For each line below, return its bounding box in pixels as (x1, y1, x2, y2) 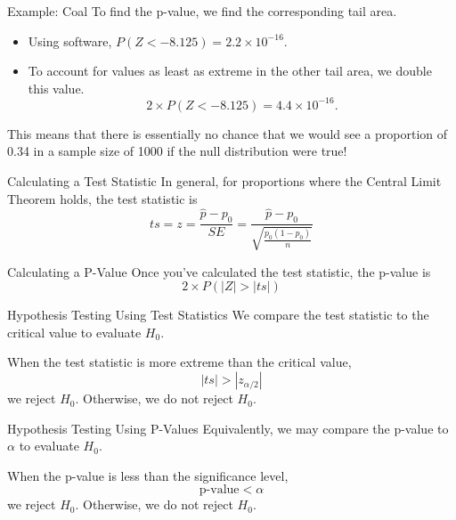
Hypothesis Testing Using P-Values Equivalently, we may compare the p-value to (7, 418, 449, 437)
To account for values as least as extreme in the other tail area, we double (28, 61, 432, 80)
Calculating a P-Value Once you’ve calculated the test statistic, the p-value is (7, 262, 431, 280)
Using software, (28, 31, 112, 50)
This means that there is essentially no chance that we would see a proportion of (7, 124, 448, 142)
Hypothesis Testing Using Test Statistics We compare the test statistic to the (7, 305, 429, 324)
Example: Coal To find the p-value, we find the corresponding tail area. (7, 2, 397, 20)
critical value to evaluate (7, 322, 142, 341)
